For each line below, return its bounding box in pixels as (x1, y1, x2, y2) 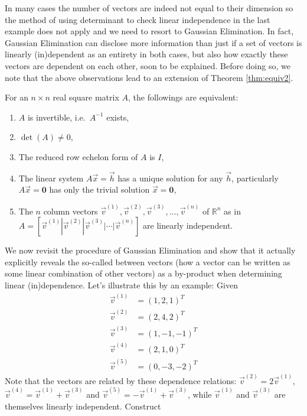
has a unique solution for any (117, 171, 223, 184)
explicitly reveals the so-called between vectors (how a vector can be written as (5, 255, 290, 268)
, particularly (231, 171, 279, 184)
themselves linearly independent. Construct (5, 399, 161, 412)
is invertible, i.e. (27, 110, 86, 123)
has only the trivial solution (49, 183, 150, 196)
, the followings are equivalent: (128, 91, 239, 103)
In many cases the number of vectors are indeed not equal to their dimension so (5, 2, 293, 14)
